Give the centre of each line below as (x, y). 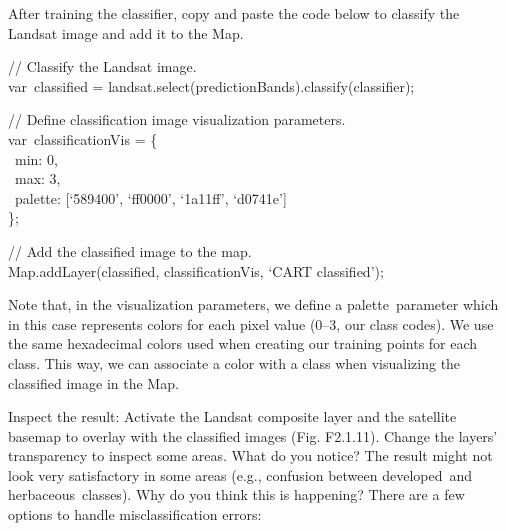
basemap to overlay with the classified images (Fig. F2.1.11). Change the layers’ (253, 435)
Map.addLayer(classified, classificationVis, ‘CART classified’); (196, 270)
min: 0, (36, 158)
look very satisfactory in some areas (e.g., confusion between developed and (240, 474)
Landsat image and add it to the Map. (126, 32)
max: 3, (37, 178)
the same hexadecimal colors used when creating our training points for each (243, 343)
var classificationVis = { (83, 138)
